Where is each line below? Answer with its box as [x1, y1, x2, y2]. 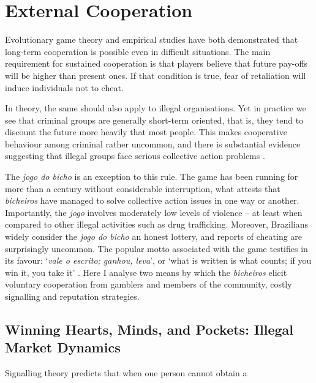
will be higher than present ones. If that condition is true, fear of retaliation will [5, 69, 306, 81]
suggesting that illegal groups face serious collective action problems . [5, 149, 265, 162]
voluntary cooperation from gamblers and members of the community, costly [5, 278, 292, 291]
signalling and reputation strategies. [5, 290, 140, 302]
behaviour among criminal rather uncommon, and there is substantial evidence [5, 137, 301, 150]
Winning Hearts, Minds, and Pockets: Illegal [5, 319, 294, 338]
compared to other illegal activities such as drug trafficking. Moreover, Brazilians [5, 218, 309, 231]
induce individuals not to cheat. [5, 81, 124, 94]
